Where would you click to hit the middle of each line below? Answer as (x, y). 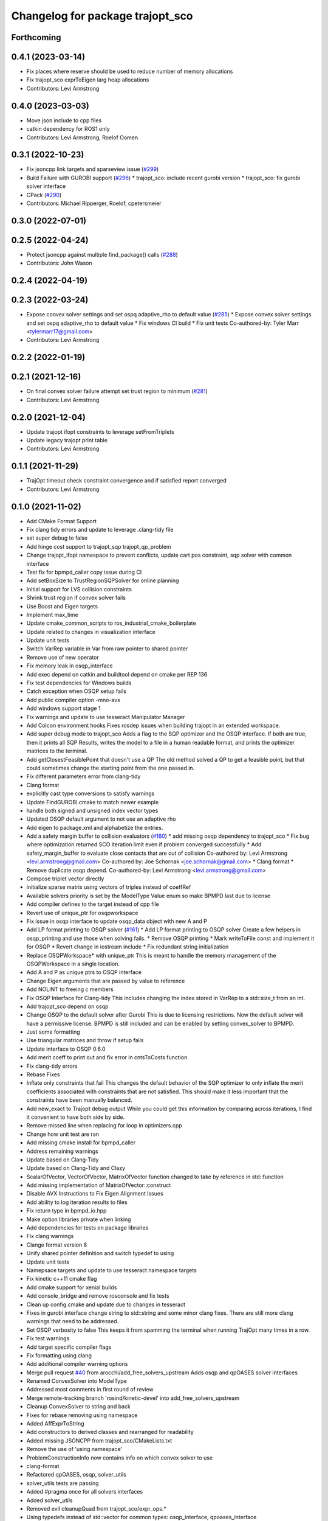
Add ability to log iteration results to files (77, 1202)
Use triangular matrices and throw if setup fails (85, 1040)
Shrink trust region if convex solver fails (76, 598)
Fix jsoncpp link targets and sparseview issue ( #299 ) (93, 169)
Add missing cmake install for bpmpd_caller (81, 1143)
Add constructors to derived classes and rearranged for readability (110, 1432)
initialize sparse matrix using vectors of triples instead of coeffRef (109, 887)
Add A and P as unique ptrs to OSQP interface (84, 972)
